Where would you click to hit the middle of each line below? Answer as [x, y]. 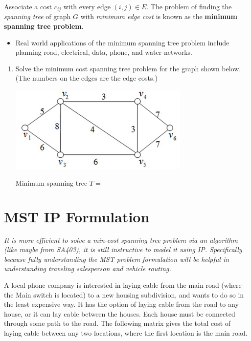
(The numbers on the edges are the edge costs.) [86, 78]
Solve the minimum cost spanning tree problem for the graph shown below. [128, 68]
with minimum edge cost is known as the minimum [159, 16]
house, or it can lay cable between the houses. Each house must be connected [120, 313]
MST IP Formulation [77, 216]
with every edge [87, 6]
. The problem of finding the [189, 6]
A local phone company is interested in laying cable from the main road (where [123, 285]
